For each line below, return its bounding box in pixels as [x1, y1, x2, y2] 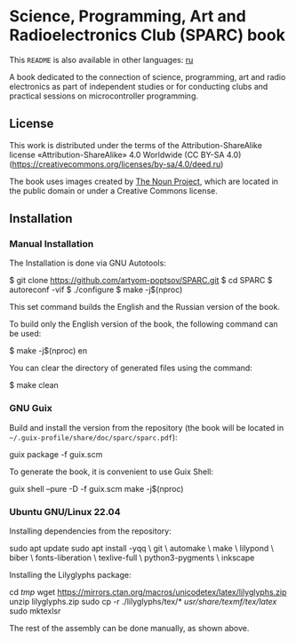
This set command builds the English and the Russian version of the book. [9, 302, 280, 313]
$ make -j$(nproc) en [9, 345, 88, 356]
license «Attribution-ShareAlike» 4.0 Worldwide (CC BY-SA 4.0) [9, 149, 242, 160]
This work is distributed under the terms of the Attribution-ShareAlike [9, 139, 262, 150]
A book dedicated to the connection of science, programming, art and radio [9, 71, 286, 82]
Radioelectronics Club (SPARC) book [9, 25, 286, 45]
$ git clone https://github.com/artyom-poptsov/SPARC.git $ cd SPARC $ [9, 275, 273, 286]
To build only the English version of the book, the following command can [9, 319, 278, 329]
